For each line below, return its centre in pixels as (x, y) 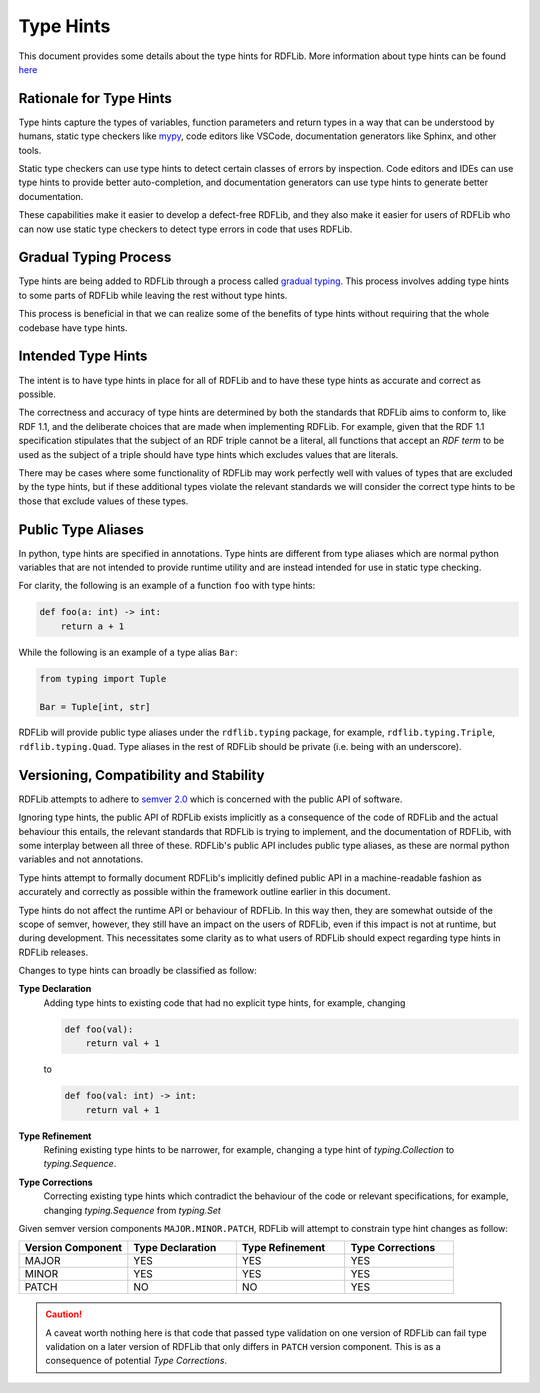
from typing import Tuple (103, 678)
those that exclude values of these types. (103, 501)
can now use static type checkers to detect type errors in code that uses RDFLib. (185, 229)
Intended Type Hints (83, 356)
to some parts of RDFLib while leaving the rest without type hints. (153, 295)
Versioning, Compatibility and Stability (141, 775)
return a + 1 (92, 626)
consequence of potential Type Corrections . (136, 1361)
